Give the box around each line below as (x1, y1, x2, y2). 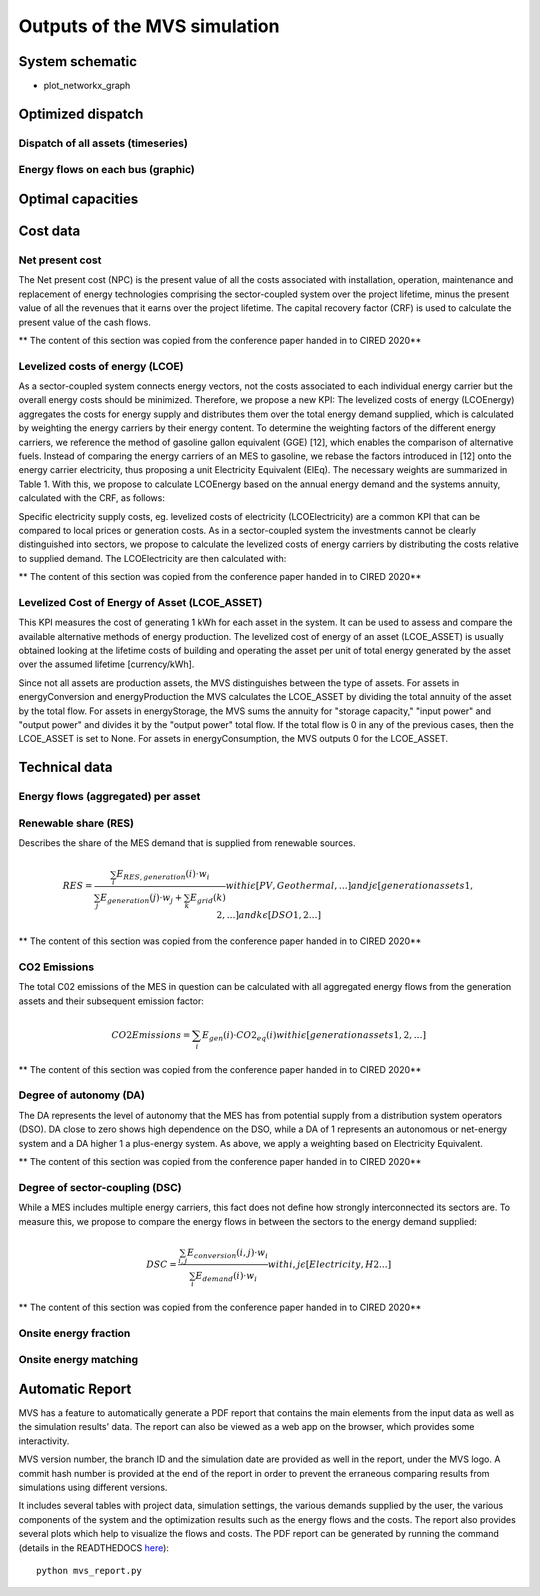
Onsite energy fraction (18, 1326, 131, 1340)
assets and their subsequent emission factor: (18, 995, 204, 1007)
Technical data (18, 759, 113, 776)
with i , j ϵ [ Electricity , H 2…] (267, 1258, 392, 1270)
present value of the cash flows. (18, 316, 152, 328)
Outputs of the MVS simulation (18, 15, 280, 37)
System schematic (18, 53, 138, 70)
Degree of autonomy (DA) (18, 1088, 145, 1102)
